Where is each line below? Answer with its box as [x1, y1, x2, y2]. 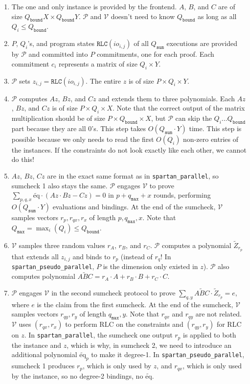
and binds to [72, 251, 111, 261]
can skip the [175, 113, 212, 123]
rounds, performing [153, 190, 211, 200]
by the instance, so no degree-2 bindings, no [11, 370, 143, 381]
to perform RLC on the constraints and [65, 319, 183, 329]
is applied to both [182, 330, 236, 340]
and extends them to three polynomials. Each [98, 93, 235, 103]
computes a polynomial [161, 240, 231, 250]
